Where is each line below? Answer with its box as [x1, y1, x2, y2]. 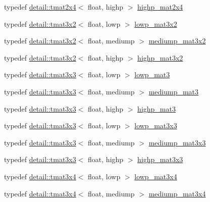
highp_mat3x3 [137, 154, 183, 165]
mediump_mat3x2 [148, 35, 206, 46]
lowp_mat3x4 [134, 171, 177, 181]
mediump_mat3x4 [148, 188, 206, 198]
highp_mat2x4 [137, 2, 183, 12]
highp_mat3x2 [137, 52, 183, 63]
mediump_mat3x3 [148, 137, 206, 147]
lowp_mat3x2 [134, 18, 177, 29]
